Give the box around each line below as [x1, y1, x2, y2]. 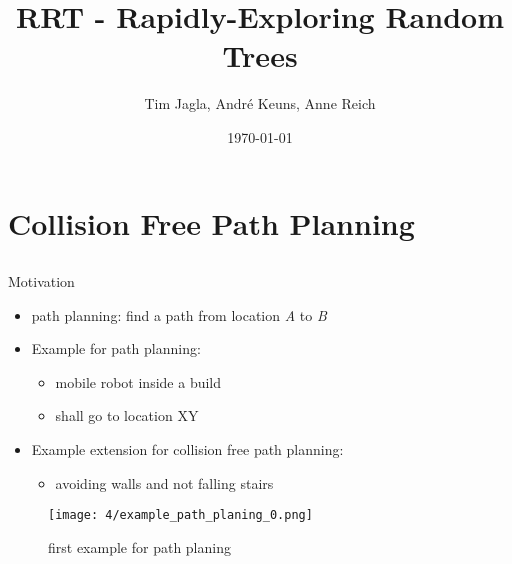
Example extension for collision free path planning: [31, 439, 344, 460]
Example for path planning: [31, 338, 201, 359]
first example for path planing [48, 536, 231, 557]
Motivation [8, 271, 75, 292]
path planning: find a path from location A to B [31, 304, 327, 325]
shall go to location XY [55, 405, 199, 426]
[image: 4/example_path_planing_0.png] [48, 508, 313, 523]
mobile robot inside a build [55, 371, 222, 392]
